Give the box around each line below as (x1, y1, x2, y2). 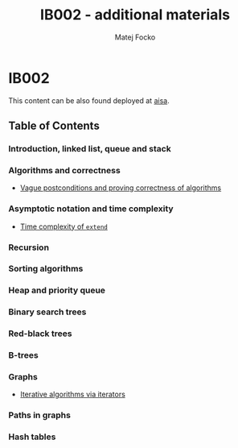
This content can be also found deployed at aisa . (8, 95, 170, 106)
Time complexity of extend (19, 222, 109, 231)
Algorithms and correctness (8, 164, 121, 176)
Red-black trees (8, 328, 72, 339)
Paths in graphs (8, 409, 71, 421)
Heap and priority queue (8, 284, 106, 296)
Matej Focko (114, 32, 156, 42)
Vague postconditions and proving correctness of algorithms (19, 183, 222, 193)
